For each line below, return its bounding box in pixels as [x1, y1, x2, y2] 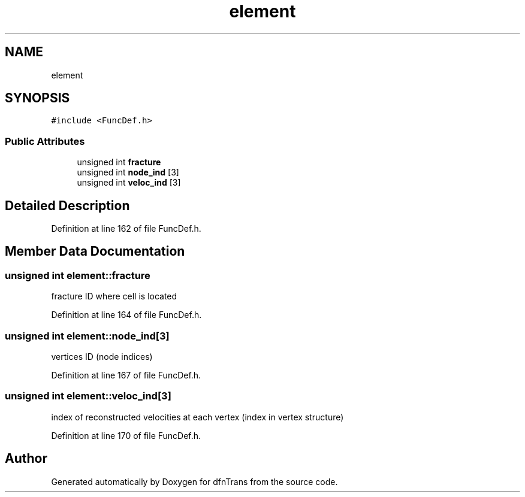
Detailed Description [5, 198, 130, 213]
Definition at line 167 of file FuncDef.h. [51, 370, 201, 380]
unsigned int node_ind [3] [77, 167, 179, 178]
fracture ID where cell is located [51, 291, 177, 302]
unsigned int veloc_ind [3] [77, 177, 181, 188]
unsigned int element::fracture [5, 269, 150, 281]
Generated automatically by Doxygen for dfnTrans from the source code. [51, 476, 338, 487]
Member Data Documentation [5, 244, 185, 259]
